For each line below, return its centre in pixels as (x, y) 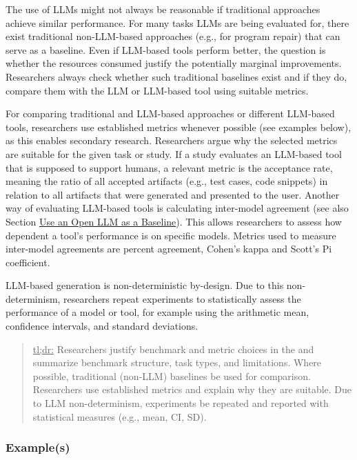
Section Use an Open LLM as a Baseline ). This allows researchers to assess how (174, 221)
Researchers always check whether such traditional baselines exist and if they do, (176, 76)
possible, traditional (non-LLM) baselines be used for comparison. (172, 376)
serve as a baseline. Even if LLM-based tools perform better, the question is (166, 49)
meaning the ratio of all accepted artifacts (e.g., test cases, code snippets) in (167, 181)
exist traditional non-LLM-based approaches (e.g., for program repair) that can (173, 36)
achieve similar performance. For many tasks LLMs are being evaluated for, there (177, 22)
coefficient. (28, 262)
